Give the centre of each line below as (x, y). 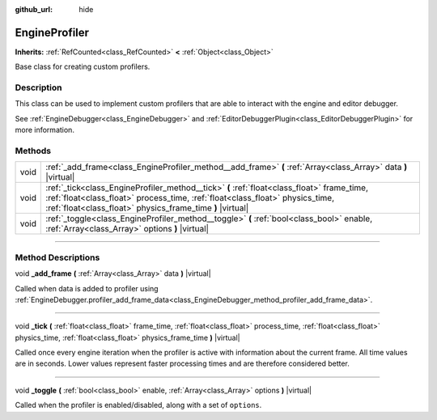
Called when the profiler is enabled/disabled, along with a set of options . (138, 405)
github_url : (34, 9)
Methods (33, 151)
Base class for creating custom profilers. (83, 67)
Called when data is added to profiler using (87, 288)
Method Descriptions (57, 257)
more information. (45, 130)
